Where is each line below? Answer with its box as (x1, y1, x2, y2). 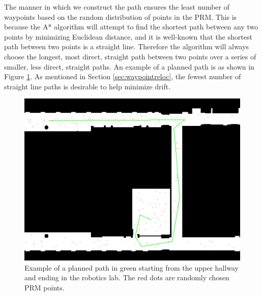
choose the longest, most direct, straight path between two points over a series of (4, 51, 256, 61)
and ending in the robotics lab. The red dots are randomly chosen (24, 272, 229, 283)
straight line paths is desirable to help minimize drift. (4, 81, 171, 91)
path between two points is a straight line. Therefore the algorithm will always (4, 41, 249, 52)
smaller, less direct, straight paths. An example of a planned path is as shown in (4, 61, 254, 72)
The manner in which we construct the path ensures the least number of (4, 2, 229, 12)
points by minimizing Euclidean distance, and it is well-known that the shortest (4, 31, 252, 42)
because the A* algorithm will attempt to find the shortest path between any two (4, 21, 258, 32)
